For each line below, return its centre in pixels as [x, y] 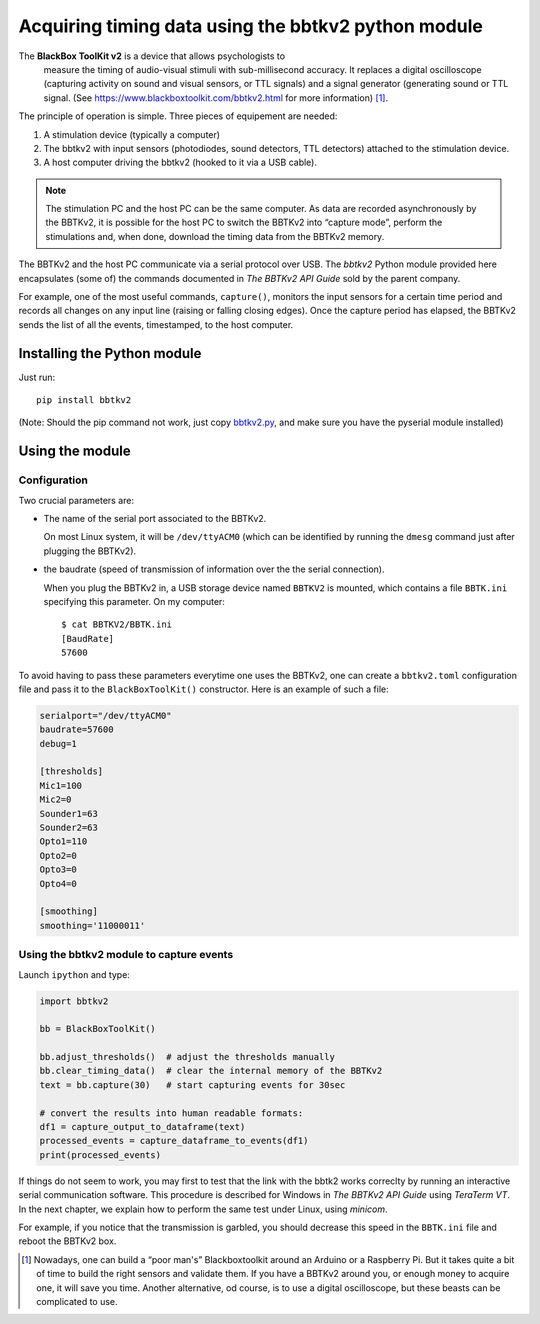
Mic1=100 [61, 785]
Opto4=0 [58, 883]
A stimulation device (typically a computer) [131, 134]
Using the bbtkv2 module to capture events [126, 955]
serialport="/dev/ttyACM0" [105, 715]
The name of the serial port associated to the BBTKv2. [155, 519]
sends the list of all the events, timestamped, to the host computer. [156, 324]
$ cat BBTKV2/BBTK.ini [117, 624]
